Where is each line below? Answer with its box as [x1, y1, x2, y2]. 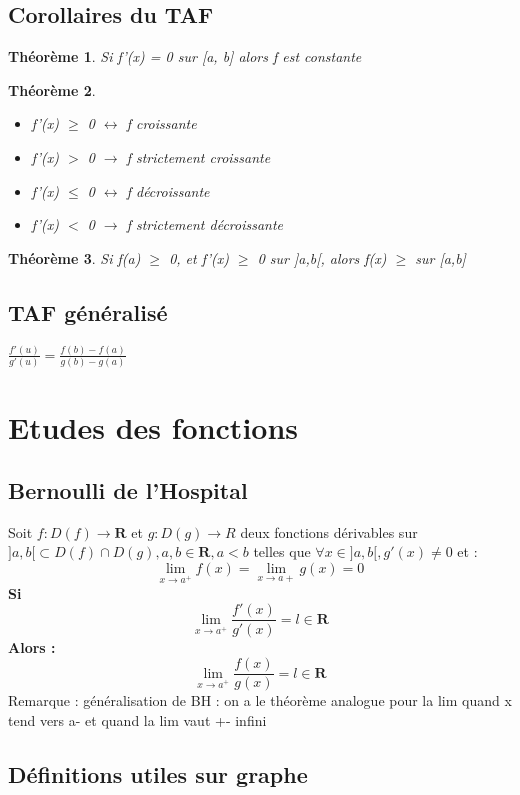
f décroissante [126, 180, 210, 201]
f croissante [126, 113, 197, 134]
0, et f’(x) [169, 247, 229, 268]
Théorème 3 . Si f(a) [8, 247, 141, 268]
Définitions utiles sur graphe [8, 758, 308, 789]
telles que [253, 541, 311, 562]
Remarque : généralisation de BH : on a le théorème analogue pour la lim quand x [8, 690, 512, 711]
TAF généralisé [8, 296, 168, 327]
